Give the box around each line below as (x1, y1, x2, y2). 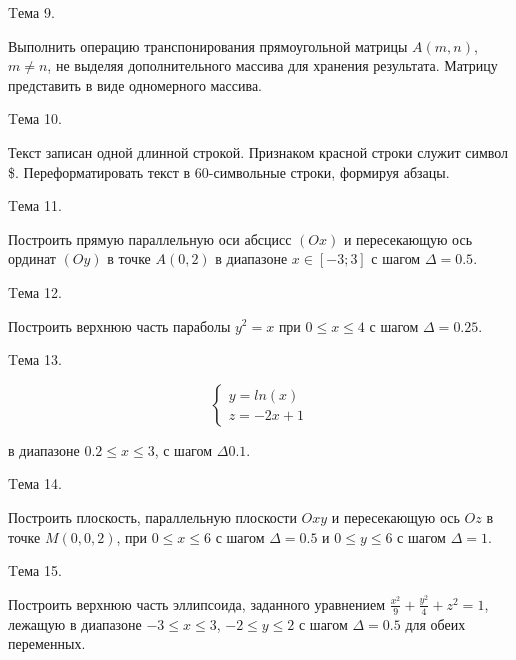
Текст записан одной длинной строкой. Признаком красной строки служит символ (8, 141, 509, 162)
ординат (8, 248, 56, 269)
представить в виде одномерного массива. (8, 74, 262, 95)
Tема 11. (8, 195, 62, 216)
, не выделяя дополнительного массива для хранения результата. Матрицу (47, 55, 498, 76)
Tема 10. (8, 108, 62, 129)
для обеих (405, 613, 466, 634)
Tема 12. (8, 281, 62, 302)
